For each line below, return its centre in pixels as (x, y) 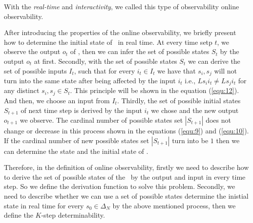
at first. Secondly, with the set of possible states (105, 61)
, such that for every (105, 70)
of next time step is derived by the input (81, 110)
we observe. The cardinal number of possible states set (101, 120)
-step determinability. (73, 215)
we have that (177, 70)
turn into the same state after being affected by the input (90, 81)
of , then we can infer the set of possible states (140, 51)
